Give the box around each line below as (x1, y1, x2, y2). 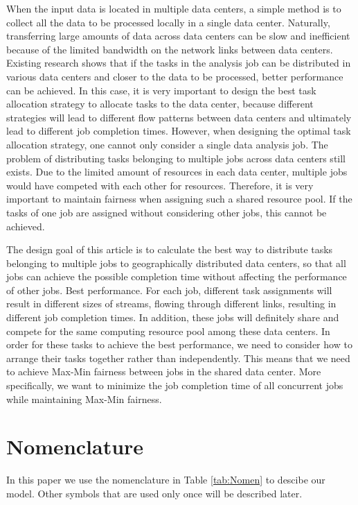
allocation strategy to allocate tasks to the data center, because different (6, 96, 314, 111)
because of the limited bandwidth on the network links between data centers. (6, 42, 333, 56)
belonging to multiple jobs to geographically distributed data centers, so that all (6, 255, 346, 270)
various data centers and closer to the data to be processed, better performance (6, 69, 343, 83)
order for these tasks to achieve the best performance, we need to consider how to (6, 337, 352, 352)
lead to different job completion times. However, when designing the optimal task (6, 123, 351, 138)
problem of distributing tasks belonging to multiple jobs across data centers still (6, 151, 346, 165)
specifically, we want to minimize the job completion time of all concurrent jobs (6, 378, 343, 393)
